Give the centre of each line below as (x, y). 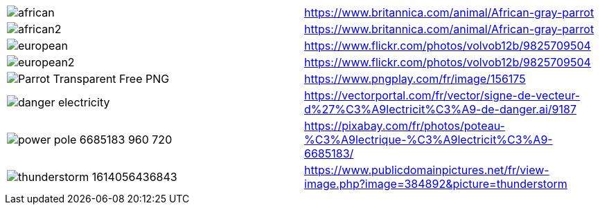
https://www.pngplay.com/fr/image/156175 (415, 79)
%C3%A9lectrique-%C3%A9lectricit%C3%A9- (429, 140)
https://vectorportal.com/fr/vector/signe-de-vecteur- (442, 95)
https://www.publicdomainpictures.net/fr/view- (427, 170)
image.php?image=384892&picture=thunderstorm (436, 184)
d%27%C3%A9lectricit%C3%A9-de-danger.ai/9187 (440, 109)
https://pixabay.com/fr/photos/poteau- (405, 126)
